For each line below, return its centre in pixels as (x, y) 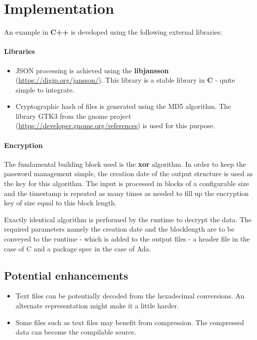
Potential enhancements (66, 275)
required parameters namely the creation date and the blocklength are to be (119, 229)
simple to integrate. (45, 89)
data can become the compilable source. (76, 332)
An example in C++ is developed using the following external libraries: (113, 32)
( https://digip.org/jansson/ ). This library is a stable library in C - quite (125, 80)
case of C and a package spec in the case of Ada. (78, 248)
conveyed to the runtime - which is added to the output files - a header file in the (127, 239)
